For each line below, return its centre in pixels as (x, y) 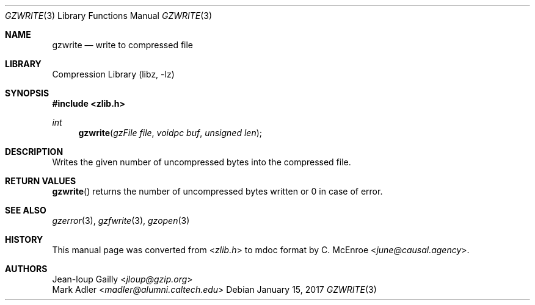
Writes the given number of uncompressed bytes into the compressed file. (202, 162)
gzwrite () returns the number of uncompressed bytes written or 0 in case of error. (217, 191)
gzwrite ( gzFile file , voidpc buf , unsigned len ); (170, 133)
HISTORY (24, 239)
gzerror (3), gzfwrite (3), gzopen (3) (121, 221)
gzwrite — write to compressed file (123, 45)
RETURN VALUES (41, 181)
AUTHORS (26, 269)
